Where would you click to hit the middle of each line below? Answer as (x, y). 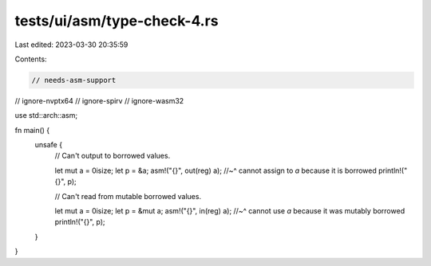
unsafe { (49, 145)
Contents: (31, 59)
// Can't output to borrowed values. (113, 156)
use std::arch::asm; (46, 115)
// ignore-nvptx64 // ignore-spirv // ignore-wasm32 (99, 100)
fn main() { (32, 130)
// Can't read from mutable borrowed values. (128, 196)
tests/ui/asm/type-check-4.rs (117, 21)
